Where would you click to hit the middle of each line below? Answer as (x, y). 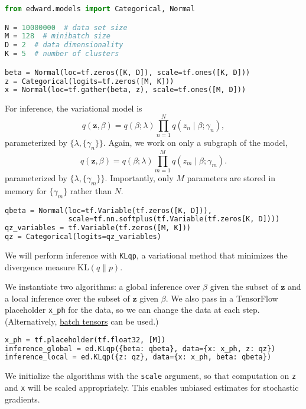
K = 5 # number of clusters (62, 54)
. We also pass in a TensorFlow (222, 298)
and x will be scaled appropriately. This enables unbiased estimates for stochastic (152, 387)
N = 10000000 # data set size (66, 27)
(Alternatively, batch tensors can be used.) (82, 321)
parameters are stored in (231, 177)
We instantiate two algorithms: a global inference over (102, 287)
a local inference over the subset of (67, 298)
